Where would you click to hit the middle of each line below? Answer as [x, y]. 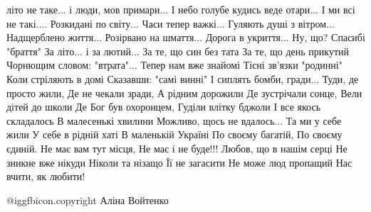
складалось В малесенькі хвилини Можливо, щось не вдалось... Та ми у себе [174, 120]
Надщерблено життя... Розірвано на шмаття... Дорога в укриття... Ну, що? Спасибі [186, 37]
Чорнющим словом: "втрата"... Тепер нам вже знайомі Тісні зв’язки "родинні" [174, 65]
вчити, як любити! [46, 176]
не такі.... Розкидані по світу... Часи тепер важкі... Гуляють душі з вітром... [171, 23]
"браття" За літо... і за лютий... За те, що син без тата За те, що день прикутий [178, 51]
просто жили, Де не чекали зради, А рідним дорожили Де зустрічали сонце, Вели [184, 93]
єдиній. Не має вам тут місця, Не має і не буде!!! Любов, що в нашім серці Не [177, 148]
